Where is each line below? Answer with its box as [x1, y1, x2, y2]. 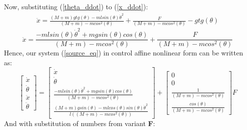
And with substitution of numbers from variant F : [4, 118, 155, 128]
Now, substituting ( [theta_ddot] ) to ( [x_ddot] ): [4, 1, 148, 11]
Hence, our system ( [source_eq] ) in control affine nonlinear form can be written [4, 48, 243, 58]
